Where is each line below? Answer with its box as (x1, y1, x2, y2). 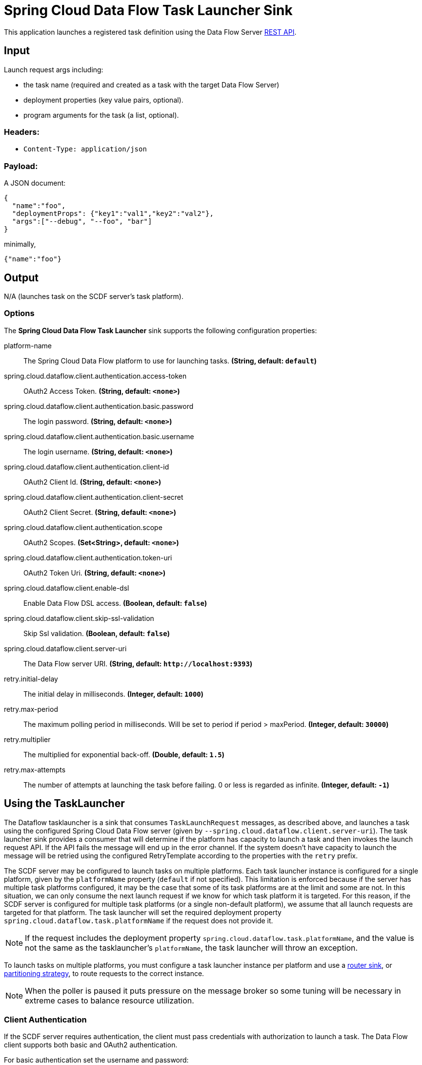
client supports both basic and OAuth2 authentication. (4, 1041, 178, 1049)
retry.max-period (4, 704, 58, 713)
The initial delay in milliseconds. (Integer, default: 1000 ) (23, 689, 204, 698)
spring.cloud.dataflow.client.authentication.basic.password (4, 402, 194, 410)
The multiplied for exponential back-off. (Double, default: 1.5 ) (23, 750, 224, 759)
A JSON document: (4, 179, 66, 188)
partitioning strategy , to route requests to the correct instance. (4, 969, 204, 978)
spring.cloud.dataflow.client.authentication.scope (4, 523, 162, 532)
